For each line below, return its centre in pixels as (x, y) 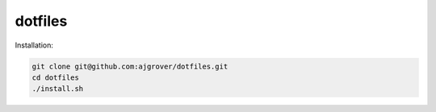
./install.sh (58, 89)
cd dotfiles (56, 77)
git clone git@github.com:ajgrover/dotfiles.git (130, 66)
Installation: (34, 45)
